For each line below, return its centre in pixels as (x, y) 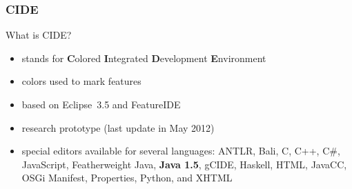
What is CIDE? (39, 35)
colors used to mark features (81, 81)
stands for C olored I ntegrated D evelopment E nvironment (144, 58)
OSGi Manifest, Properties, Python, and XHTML (127, 178)
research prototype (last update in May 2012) (118, 127)
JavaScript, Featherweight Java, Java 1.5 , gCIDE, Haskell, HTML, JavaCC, (184, 164)
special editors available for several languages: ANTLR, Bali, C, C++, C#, (181, 151)
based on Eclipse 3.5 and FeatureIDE (101, 104)
